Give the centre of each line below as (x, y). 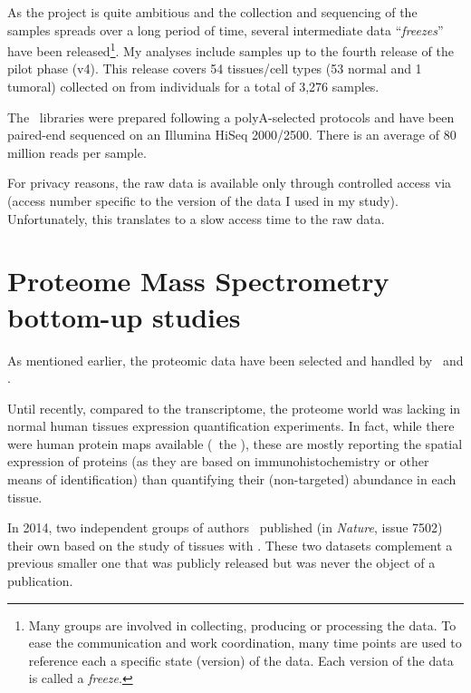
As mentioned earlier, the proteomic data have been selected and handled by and (235, 360)
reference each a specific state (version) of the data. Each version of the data (241, 660)
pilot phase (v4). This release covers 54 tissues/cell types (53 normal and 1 (215, 68)
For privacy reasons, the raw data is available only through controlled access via (230, 183)
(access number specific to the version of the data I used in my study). (203, 200)
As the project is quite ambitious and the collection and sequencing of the (212, 12)
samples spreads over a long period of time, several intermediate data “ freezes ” (226, 29)
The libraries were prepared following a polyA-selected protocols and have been (231, 117)
